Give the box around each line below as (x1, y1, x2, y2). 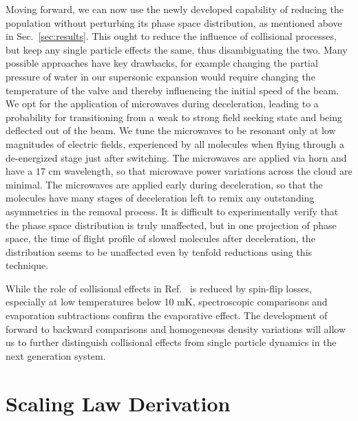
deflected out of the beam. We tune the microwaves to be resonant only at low (6, 123, 336, 138)
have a (6, 164, 33, 178)
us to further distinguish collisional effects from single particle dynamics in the (6, 335, 337, 349)
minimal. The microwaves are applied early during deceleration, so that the (6, 177, 323, 191)
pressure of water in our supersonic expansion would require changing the (6, 69, 315, 83)
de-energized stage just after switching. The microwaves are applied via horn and (6, 150, 347, 164)
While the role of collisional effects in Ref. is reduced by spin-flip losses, (6, 281, 312, 295)
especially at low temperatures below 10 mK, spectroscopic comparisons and (6, 294, 328, 309)
